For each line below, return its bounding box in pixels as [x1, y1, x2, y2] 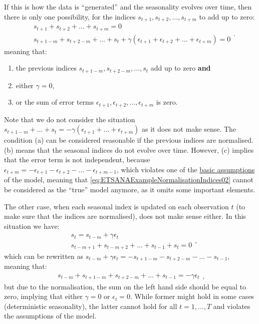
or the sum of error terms [16, 97, 94, 107]
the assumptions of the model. [4, 310, 97, 321]
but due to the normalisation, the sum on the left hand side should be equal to [4, 281, 246, 291]
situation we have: [4, 220, 60, 231]
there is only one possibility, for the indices [4, 11, 136, 22]
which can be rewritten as [4, 250, 84, 261]
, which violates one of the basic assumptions [116, 164, 255, 175]
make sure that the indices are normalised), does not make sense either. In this [4, 211, 246, 221]
